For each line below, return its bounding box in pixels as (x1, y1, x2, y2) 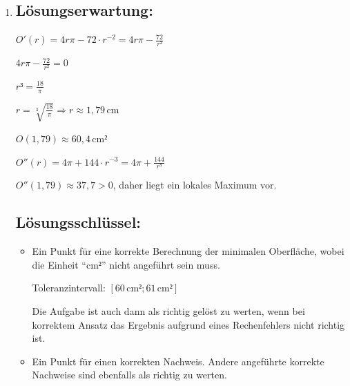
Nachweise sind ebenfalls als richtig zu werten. (32, 367, 227, 382)
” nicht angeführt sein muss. (101, 257, 220, 271)
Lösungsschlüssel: (15, 211, 142, 233)
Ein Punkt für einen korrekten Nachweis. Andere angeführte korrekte (32, 354, 324, 368)
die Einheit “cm (32, 257, 99, 271)
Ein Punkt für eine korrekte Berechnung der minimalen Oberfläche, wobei (32, 244, 344, 258)
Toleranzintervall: (32, 280, 106, 295)
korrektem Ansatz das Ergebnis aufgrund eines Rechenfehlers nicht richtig (32, 317, 345, 331)
